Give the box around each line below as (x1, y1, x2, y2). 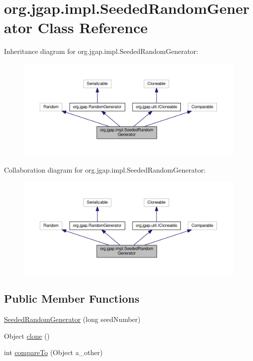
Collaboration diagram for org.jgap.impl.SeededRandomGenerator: (4, 165, 206, 175)
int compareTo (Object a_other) (4, 347, 103, 358)
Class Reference (38, 17, 148, 38)
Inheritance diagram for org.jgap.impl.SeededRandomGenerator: (4, 46, 198, 56)
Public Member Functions (4, 291, 139, 306)
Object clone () (4, 330, 50, 341)
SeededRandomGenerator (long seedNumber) (4, 314, 141, 324)
